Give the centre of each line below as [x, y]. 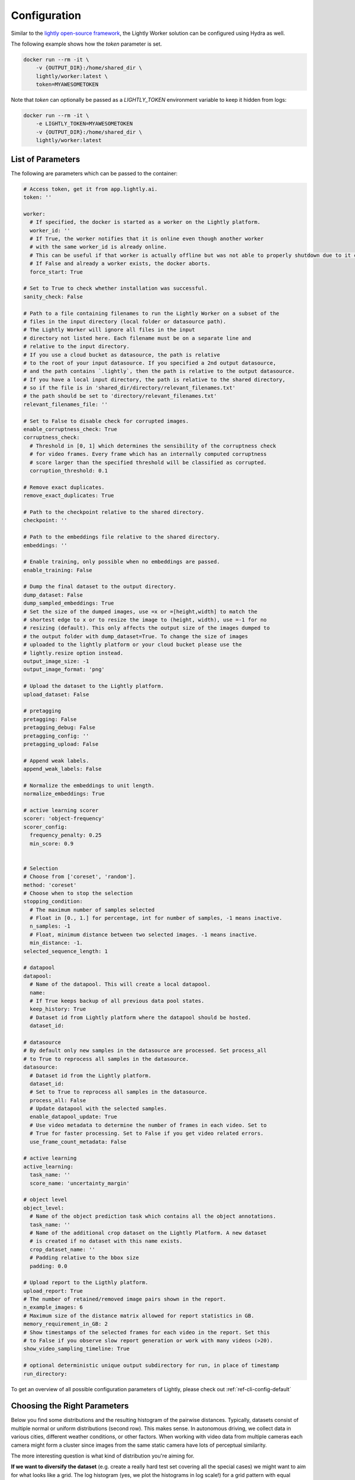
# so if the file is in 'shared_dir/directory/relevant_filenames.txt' [130, 388]
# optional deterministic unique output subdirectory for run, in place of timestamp [151, 1365]
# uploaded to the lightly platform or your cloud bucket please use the [133, 645]
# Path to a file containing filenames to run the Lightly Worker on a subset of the [151, 313]
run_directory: [45, 1374]
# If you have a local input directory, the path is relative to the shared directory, [154, 379]
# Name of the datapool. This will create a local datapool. [120, 984]
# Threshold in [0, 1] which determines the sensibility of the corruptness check [153, 446]
